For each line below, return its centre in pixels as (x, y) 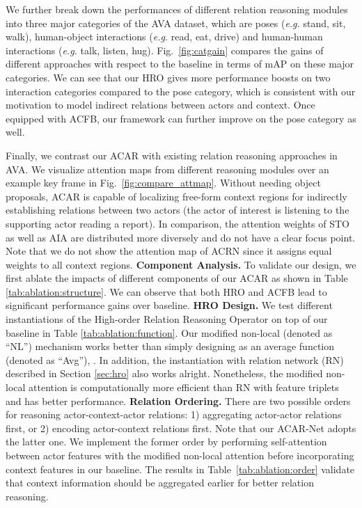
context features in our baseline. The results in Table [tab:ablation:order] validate (180, 469)
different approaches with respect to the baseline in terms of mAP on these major (180, 64)
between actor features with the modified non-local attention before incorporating (180, 455)
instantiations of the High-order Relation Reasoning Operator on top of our (167, 319)
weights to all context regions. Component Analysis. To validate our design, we (181, 264)
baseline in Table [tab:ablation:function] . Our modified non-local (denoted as (169, 332)
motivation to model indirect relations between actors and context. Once (160, 105)
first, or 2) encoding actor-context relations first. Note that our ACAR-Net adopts (181, 428)
